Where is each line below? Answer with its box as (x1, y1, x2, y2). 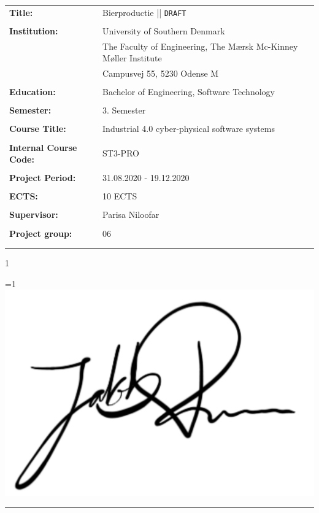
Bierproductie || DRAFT (102, 6, 186, 18)
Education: (9, 85, 56, 98)
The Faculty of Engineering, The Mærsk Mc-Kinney (102, 39, 298, 52)
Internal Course (9, 141, 77, 153)
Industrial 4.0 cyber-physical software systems (102, 122, 275, 135)
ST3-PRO (102, 147, 139, 160)
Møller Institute (102, 52, 162, 64)
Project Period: (9, 171, 76, 184)
